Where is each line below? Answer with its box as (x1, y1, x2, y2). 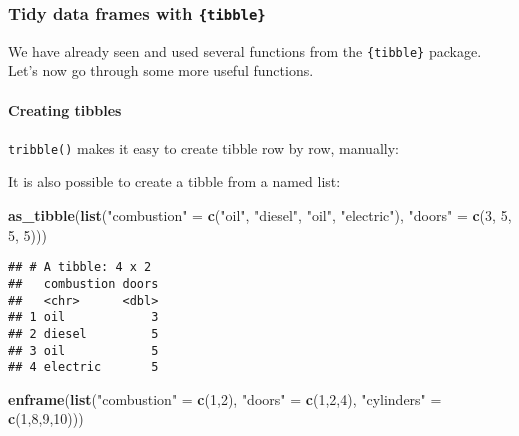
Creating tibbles (8, 99, 122, 120)
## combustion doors (8, 276, 159, 291)
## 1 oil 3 (8, 310, 159, 325)
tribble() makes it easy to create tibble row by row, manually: (8, 137, 399, 158)
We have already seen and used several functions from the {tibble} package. (8, 40, 482, 61)
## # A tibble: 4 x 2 (8, 260, 152, 275)
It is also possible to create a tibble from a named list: (8, 171, 341, 192)
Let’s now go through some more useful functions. (8, 60, 314, 81)
